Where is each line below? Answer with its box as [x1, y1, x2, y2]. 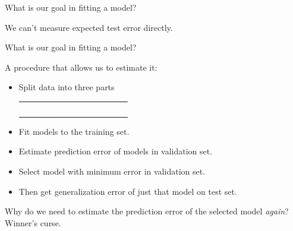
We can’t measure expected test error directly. [5, 21, 173, 33]
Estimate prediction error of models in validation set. [18, 145, 213, 157]
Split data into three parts [18, 81, 115, 93]
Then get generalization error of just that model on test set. [18, 185, 237, 197]
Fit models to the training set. [18, 125, 130, 137]
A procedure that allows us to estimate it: [5, 61, 157, 73]
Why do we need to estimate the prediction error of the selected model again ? [5, 205, 289, 217]
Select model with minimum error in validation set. [18, 165, 206, 177]
